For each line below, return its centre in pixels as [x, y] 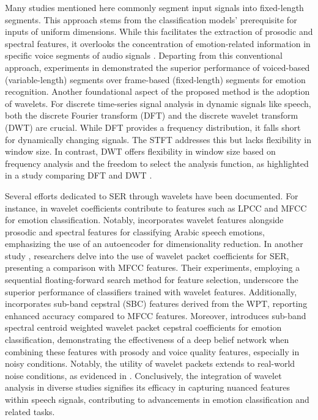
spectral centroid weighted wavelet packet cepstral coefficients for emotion [143, 327]
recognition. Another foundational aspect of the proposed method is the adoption [157, 91]
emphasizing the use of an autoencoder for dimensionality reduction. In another [154, 244]
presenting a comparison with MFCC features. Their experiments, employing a [153, 267]
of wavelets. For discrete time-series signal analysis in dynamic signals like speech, [158, 103]
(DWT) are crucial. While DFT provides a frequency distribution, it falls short [153, 127]
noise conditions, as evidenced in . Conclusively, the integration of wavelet [143, 375]
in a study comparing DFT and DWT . [79, 175]
